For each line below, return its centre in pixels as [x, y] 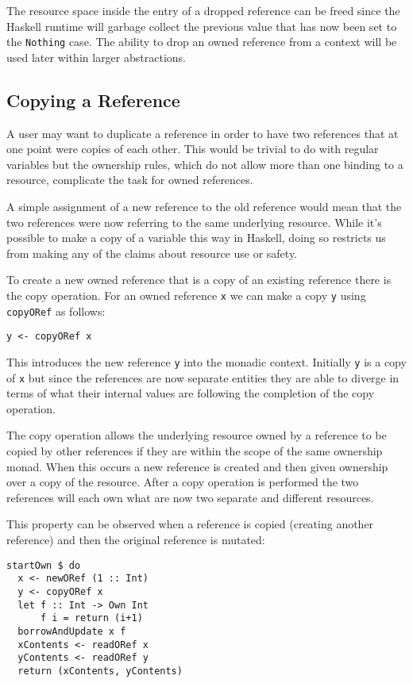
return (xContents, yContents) [100, 671]
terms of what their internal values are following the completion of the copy [191, 393]
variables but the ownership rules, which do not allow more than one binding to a [205, 164]
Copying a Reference [93, 100]
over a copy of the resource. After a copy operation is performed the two [183, 482]
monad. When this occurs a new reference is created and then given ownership [197, 466]
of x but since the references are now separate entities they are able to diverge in [203, 377]
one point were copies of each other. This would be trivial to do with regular [193, 149]
